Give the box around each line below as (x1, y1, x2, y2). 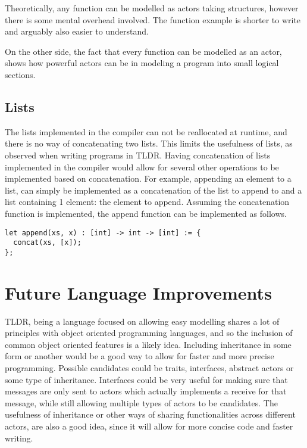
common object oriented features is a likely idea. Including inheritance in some (5, 338, 292, 350)
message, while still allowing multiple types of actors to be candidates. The (5, 396, 278, 409)
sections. (5, 68, 36, 80)
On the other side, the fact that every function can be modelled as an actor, (5, 45, 282, 57)
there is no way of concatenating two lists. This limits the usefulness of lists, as (5, 137, 293, 150)
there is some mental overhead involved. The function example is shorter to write (5, 13, 301, 26)
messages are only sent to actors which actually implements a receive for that (5, 385, 287, 397)
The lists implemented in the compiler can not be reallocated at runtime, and (5, 125, 287, 138)
